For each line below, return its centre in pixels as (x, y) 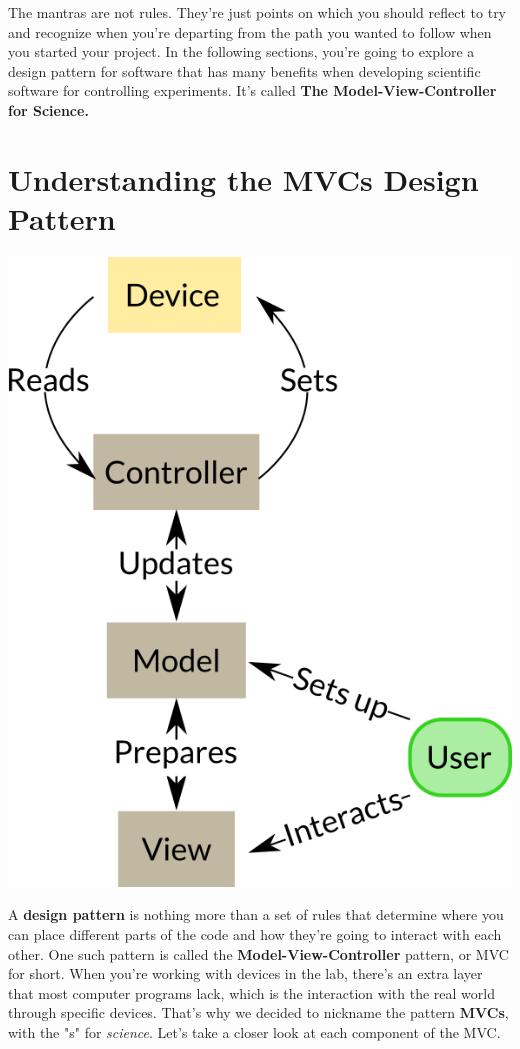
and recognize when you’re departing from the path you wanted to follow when (250, 31)
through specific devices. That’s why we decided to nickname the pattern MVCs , (258, 1012)
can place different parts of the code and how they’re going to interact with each (255, 934)
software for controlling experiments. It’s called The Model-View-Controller (252, 90)
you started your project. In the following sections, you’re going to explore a (241, 51)
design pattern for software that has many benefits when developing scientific (244, 70)
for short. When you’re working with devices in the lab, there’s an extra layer (245, 973)
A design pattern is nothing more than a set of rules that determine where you (256, 914)
